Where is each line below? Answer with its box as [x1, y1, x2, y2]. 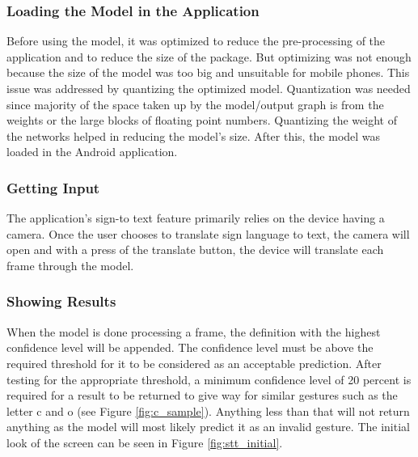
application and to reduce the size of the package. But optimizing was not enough [6, 48, 412, 65]
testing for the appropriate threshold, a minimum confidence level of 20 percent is [6, 370, 412, 387]
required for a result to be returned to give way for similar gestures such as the [6, 387, 398, 404]
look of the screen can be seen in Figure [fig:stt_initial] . [6, 434, 283, 451]
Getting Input [6, 177, 100, 197]
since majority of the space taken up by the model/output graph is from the [6, 95, 384, 112]
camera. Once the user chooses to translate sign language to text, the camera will [6, 225, 410, 242]
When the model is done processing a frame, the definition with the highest [6, 323, 381, 340]
